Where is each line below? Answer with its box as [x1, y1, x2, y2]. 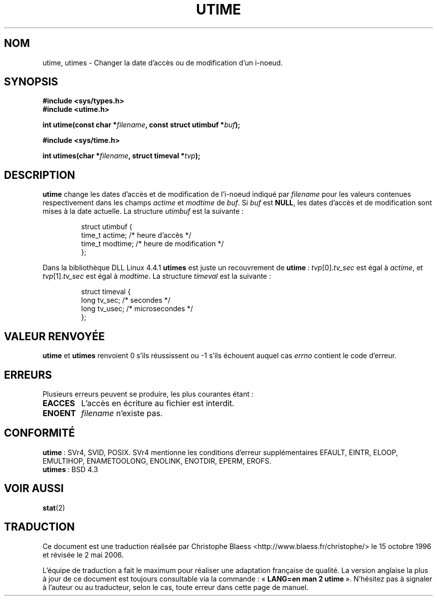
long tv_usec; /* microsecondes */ [81, 304, 193, 313]
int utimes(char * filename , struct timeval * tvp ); [42, 151, 201, 160]
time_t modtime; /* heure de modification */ [81, 239, 224, 248]
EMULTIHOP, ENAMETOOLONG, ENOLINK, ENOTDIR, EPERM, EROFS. [42, 456, 271, 465]
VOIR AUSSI [4, 482, 64, 495]
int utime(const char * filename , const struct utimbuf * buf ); [42, 120, 240, 129]
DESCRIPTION [4, 168, 75, 181]
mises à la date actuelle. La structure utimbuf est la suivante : [42, 207, 244, 216]
